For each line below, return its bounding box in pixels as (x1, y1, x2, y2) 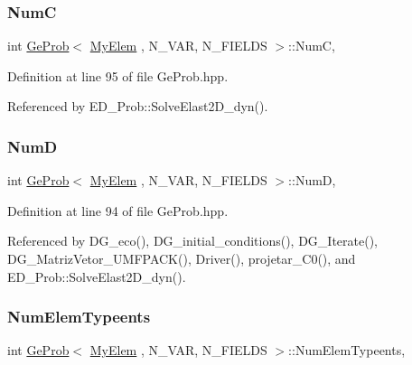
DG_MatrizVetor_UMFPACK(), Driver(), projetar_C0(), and (7, 249, 356, 267)
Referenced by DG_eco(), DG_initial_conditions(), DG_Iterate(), (7, 231, 378, 250)
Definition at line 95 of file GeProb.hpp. (7, 66, 229, 85)
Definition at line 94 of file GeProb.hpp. (7, 201, 229, 220)
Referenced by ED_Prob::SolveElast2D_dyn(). (7, 97, 268, 116)
